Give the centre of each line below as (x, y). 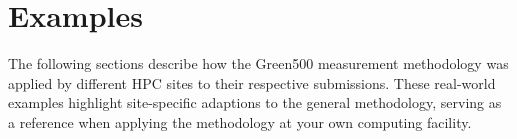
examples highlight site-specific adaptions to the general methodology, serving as (255, 102)
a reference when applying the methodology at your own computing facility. (240, 121)
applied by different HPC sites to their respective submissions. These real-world (252, 82)
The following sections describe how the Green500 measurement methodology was (258, 63)
